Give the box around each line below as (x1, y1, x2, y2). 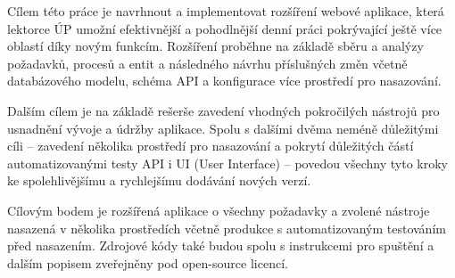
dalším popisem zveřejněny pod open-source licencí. (7, 253, 288, 272)
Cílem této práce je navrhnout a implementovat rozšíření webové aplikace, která (7, 2, 444, 20)
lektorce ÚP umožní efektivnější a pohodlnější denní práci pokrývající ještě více (7, 19, 443, 37)
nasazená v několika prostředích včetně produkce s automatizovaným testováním (7, 218, 446, 237)
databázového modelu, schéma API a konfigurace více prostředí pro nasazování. (7, 71, 442, 90)
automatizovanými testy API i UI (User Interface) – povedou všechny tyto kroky (7, 153, 449, 172)
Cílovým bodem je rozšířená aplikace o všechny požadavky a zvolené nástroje (7, 200, 430, 219)
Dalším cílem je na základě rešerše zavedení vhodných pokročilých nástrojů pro (7, 101, 440, 119)
